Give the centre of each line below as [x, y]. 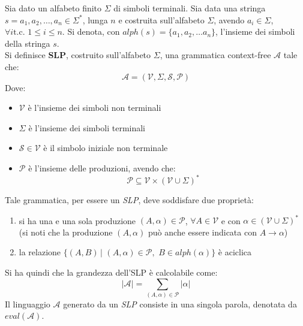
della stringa [28, 43]
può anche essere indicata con [202, 232]
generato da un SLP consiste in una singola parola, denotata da [180, 304]
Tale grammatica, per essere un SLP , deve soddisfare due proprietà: [129, 200]
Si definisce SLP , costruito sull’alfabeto [78, 55]
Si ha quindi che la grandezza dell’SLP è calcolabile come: [111, 272]
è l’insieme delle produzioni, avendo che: [102, 167]
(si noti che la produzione [66, 232]
